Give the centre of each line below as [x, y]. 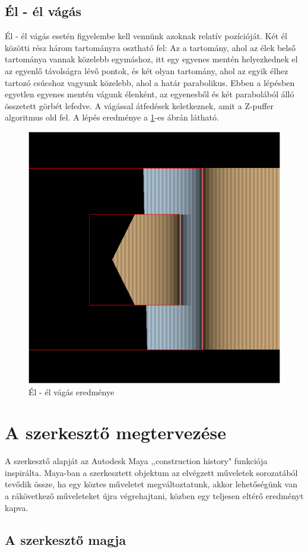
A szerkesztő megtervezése [115, 432]
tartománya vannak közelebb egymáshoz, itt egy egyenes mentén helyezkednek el [151, 59]
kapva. [17, 507]
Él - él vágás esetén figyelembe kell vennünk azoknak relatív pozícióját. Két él [146, 36]
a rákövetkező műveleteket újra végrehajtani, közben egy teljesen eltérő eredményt [154, 496]
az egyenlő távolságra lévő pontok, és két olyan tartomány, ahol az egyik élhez [147, 70]
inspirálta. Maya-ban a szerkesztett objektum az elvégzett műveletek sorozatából [151, 472]
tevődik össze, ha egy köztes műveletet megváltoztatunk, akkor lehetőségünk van [151, 484]
